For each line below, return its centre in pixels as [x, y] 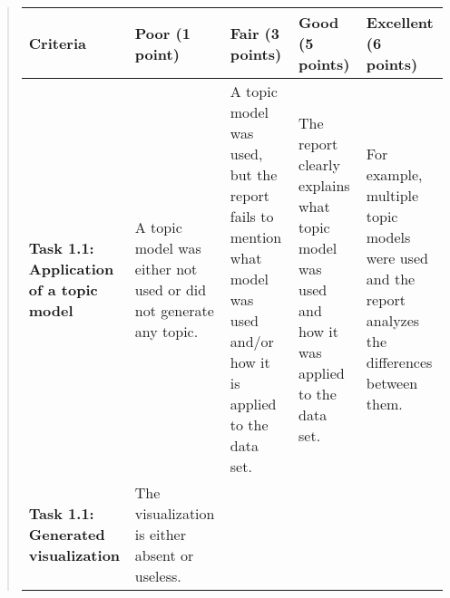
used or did [171, 289]
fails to [252, 216]
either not [166, 268]
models [388, 237]
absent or [164, 555]
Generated [67, 534]
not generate [174, 310]
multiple [392, 195]
